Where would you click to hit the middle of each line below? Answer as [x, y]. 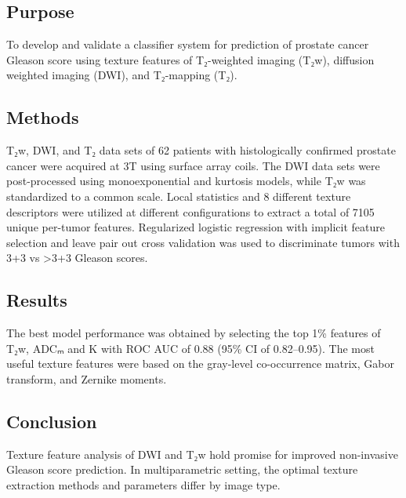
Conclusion [52, 421]
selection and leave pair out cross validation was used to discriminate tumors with [203, 242]
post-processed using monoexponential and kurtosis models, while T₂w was [186, 181]
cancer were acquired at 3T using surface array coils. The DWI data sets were [193, 165]
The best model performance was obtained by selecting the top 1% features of [194, 333]
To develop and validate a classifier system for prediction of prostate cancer [188, 44]
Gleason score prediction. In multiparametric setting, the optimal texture [182, 469]
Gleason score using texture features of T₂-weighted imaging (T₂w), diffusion [190, 59]
